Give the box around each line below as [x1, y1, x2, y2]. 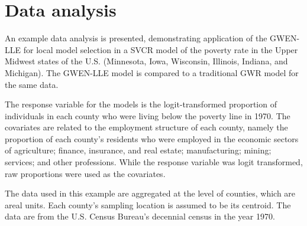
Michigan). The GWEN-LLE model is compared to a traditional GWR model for [5, 66, 299, 78]
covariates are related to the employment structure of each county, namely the [5, 121, 288, 133]
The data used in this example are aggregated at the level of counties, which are [5, 187, 296, 199]
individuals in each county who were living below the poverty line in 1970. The [5, 109, 290, 122]
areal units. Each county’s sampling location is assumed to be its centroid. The [5, 198, 291, 211]
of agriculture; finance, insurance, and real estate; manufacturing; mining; [5, 144, 272, 156]
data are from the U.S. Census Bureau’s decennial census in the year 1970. [5, 210, 275, 222]
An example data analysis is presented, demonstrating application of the [5, 32, 267, 44]
